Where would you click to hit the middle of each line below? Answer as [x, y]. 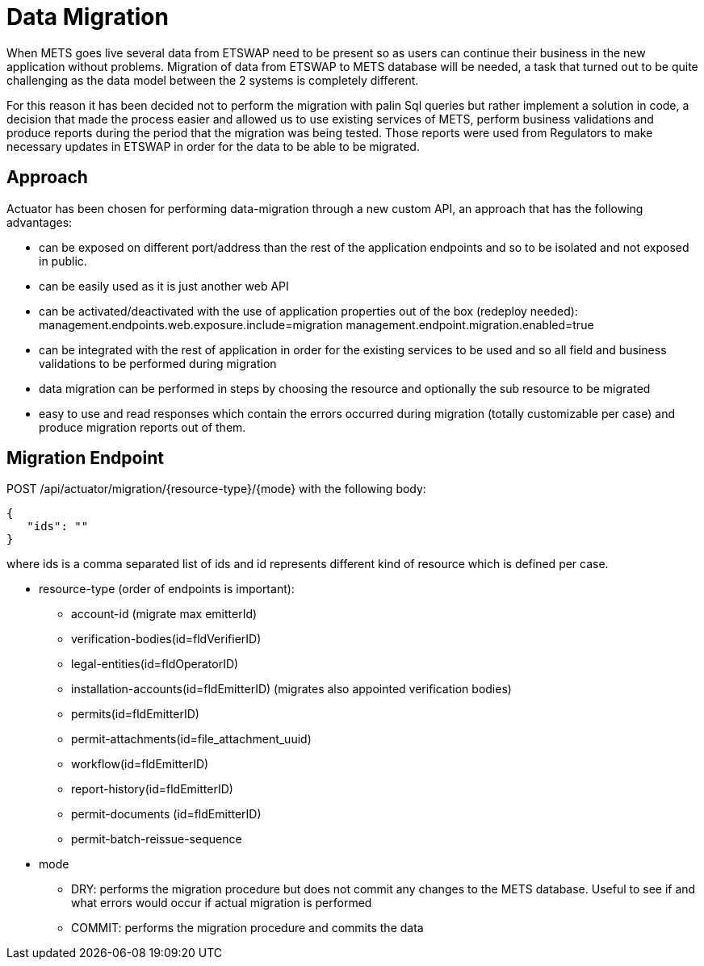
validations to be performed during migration [158, 363]
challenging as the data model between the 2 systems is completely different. [213, 80]
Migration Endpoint [85, 458]
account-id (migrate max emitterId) [164, 614]
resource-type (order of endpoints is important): [167, 589]
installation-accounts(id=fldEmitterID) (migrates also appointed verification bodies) [291, 689]
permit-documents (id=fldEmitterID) [166, 814]
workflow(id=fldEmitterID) [140, 764]
